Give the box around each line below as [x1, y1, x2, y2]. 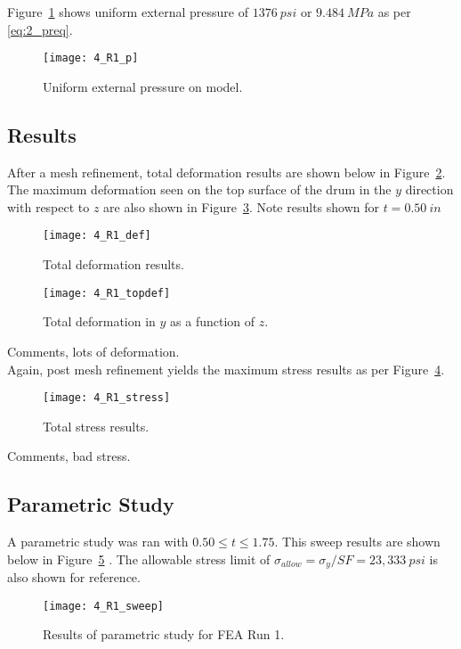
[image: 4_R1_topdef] [43, 286, 171, 300]
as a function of [170, 312, 255, 331]
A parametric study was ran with [7, 532, 189, 551]
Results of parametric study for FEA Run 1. [43, 625, 285, 644]
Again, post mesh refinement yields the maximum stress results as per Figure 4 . [7, 359, 445, 378]
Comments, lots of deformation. [7, 341, 180, 360]
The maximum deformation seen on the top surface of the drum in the [7, 180, 392, 199]
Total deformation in [43, 312, 156, 331]
